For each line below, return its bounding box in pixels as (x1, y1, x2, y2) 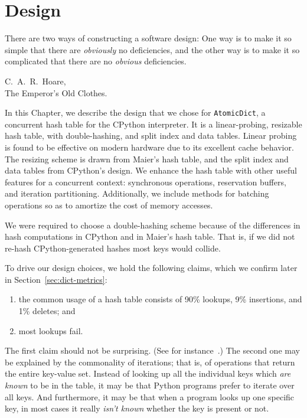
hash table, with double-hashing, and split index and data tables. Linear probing (5, 129, 297, 142)
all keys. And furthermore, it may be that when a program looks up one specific (5, 390, 295, 403)
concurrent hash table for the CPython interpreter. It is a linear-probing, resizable (5, 117, 302, 130)
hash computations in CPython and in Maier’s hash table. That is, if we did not (5, 230, 295, 243)
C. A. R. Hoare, (5, 74, 66, 87)
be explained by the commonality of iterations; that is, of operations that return (5, 355, 295, 368)
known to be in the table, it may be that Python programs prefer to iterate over (5, 379, 295, 391)
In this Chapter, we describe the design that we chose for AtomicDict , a (5, 106, 266, 119)
